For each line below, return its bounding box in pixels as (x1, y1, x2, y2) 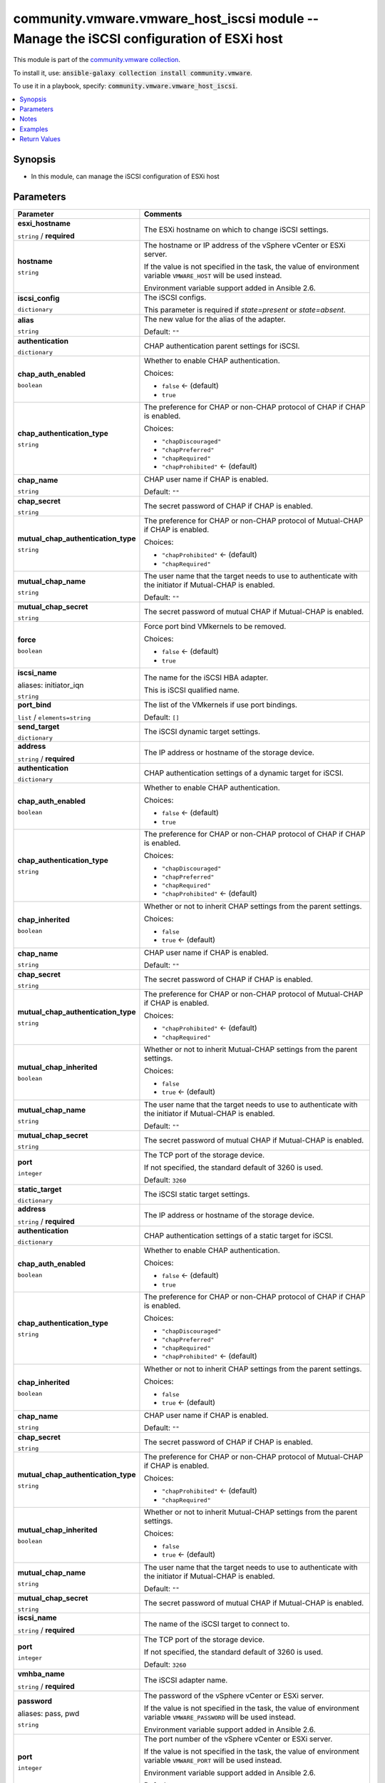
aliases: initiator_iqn (17, 680, 84, 690)
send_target (17, 721, 60, 731)
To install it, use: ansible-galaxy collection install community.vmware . (13, 68, 252, 77)
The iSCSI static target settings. (143, 1190, 250, 1200)
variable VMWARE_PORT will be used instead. (143, 1755, 282, 1765)
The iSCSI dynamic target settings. (143, 727, 260, 737)
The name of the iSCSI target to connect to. (143, 1619, 290, 1629)
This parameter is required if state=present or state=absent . (143, 305, 346, 315)
